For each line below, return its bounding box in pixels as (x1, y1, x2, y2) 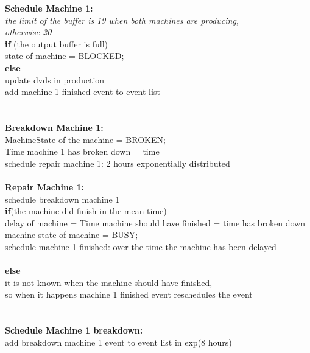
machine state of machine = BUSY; (5, 228, 138, 241)
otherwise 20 (5, 26, 52, 38)
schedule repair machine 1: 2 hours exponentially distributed (5, 156, 230, 169)
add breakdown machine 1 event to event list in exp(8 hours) (5, 335, 232, 348)
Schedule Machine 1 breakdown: (5, 324, 143, 337)
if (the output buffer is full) (5, 37, 108, 50)
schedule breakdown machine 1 (5, 192, 120, 205)
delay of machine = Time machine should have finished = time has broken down (5, 216, 305, 229)
